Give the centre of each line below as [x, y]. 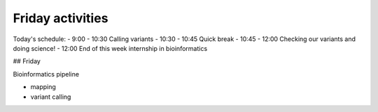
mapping [43, 87]
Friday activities [61, 18]
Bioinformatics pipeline [46, 74]
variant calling [51, 97]
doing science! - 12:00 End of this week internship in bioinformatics [110, 48]
